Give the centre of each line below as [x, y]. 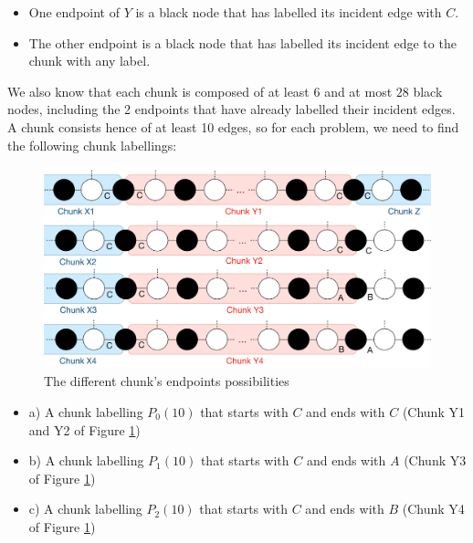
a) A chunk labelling [86, 412]
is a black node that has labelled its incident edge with [289, 12]
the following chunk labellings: [92, 145]
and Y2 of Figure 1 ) [84, 429]
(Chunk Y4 [433, 509]
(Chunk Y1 [433, 412]
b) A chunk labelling [86, 460]
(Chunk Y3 [435, 460]
